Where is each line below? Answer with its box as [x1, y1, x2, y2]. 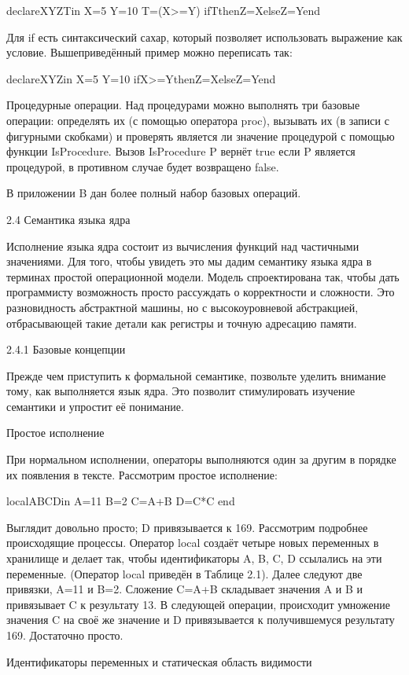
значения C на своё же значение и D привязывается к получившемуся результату [6, 611, 395, 628]
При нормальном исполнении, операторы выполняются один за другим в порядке [6, 451, 396, 468]
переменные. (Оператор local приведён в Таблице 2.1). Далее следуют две [6, 565, 363, 581]
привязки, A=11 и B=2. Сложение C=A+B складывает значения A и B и [6, 581, 363, 597]
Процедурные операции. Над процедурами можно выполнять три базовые [6, 97, 360, 113]
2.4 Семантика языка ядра [6, 211, 131, 227]
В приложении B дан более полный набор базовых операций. [6, 185, 301, 201]
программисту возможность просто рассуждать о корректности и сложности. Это [6, 284, 395, 300]
